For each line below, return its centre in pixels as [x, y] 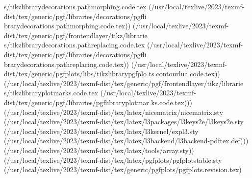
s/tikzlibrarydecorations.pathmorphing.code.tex [75, 6]
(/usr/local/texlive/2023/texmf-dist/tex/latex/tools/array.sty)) [99, 150]
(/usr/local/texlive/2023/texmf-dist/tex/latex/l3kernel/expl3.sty [101, 131]
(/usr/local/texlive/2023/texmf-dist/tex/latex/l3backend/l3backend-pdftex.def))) [126, 141]
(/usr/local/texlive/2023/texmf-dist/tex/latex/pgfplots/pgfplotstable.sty [113, 160]
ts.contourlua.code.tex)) [184, 74]
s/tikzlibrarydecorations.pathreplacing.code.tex [75, 45]
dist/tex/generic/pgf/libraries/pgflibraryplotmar [76, 102]
